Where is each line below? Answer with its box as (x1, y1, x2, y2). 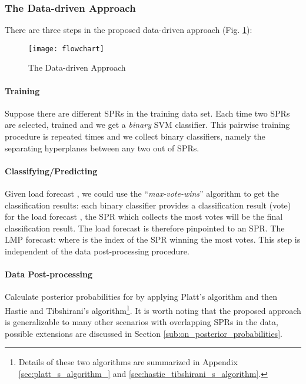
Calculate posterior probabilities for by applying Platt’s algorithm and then (5, 290, 278, 303)
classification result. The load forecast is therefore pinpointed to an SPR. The (5, 221, 285, 234)
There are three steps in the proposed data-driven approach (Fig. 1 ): (5, 24, 252, 36)
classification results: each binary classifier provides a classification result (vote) (5, 198, 291, 211)
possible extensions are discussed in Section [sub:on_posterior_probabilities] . (5, 327, 282, 339)
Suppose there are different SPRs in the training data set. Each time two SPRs (5, 107, 290, 119)
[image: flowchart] (28, 44, 104, 53)
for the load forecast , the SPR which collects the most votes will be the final (5, 210, 283, 223)
